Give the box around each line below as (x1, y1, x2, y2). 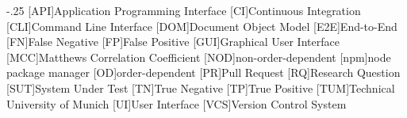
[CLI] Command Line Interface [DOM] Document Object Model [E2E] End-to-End (6, 17, 397, 34)
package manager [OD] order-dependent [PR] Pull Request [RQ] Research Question (6, 64, 401, 81)
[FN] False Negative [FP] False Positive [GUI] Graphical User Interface (6, 33, 340, 50)
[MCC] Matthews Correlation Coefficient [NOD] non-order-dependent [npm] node (6, 48, 391, 65)
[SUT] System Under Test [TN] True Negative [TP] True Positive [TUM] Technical (6, 79, 395, 96)
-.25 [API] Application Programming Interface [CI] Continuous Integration (6, 2, 361, 18)
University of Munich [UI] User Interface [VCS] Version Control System (6, 95, 347, 112)
